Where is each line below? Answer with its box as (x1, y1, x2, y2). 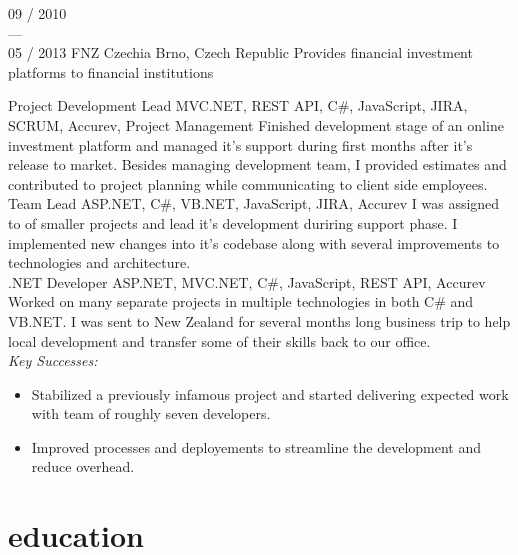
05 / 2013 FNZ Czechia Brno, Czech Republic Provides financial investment (8, 42, 473, 63)
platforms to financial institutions (8, 61, 214, 82)
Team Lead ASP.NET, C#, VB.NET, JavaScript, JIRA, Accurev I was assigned (8, 193, 500, 214)
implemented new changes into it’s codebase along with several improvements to (8, 232, 500, 253)
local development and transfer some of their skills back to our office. (8, 330, 431, 351)
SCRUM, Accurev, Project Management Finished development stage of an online (8, 114, 504, 135)
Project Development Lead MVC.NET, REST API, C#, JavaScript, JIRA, (8, 95, 468, 116)
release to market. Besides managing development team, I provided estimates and (8, 154, 507, 175)
